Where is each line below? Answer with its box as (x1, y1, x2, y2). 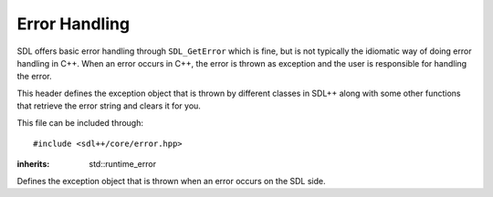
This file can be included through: (16, 117, 144, 128)
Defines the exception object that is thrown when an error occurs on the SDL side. (16, 175, 326, 186)
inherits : (16, 159, 50, 170)
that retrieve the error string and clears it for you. (16, 100, 201, 111)
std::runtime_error (89, 159, 157, 170)
